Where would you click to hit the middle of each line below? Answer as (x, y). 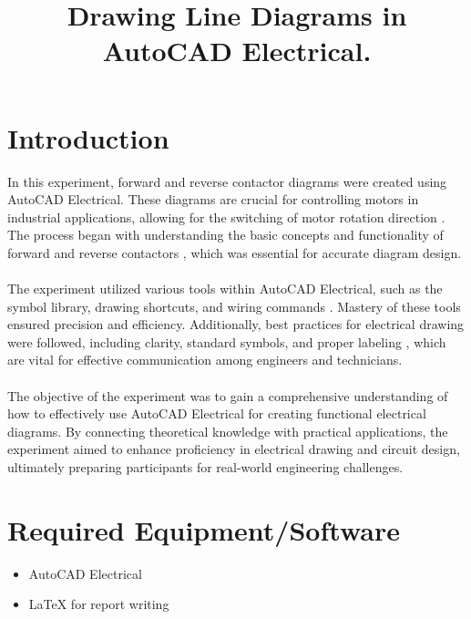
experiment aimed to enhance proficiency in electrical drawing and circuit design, (234, 449)
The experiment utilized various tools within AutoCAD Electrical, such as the (225, 289)
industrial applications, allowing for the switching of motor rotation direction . (226, 217)
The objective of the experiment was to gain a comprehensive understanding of (228, 395)
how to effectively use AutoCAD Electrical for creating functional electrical (217, 413)
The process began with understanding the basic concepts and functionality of (225, 235)
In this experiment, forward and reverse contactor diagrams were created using (227, 181)
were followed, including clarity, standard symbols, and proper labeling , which (227, 341)
